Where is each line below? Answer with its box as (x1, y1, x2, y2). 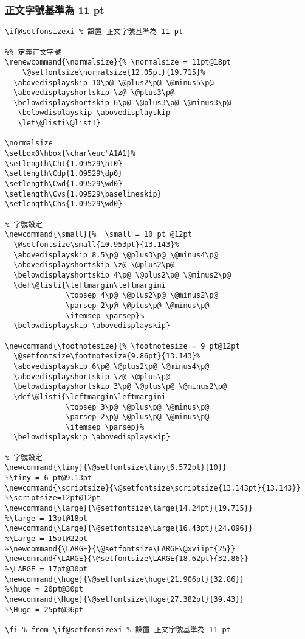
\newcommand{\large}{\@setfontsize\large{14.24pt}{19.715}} (5, 504, 253, 513)
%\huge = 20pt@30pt (5, 585, 83, 594)
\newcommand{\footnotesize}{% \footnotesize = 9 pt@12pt (5, 341, 240, 351)
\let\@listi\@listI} (18, 119, 101, 128)
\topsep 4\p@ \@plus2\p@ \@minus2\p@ (66, 291, 218, 300)
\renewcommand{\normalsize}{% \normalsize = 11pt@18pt (5, 58, 231, 67)
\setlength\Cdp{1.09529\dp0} (5, 169, 123, 178)
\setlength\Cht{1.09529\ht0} (5, 159, 123, 168)
